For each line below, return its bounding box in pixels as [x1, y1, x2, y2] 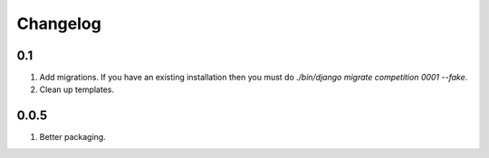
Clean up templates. [39, 84, 115, 95]
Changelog [16, 14, 101, 33]
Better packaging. [39, 132, 106, 143]
